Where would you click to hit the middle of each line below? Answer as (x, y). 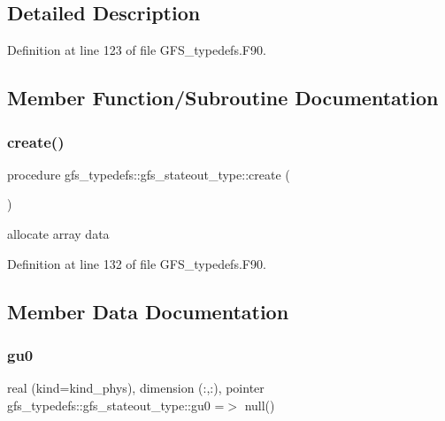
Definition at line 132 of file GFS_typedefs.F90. (137, 263)
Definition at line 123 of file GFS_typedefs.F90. (137, 50)
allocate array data (58, 233)
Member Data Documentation (148, 311)
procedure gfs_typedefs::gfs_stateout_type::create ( (149, 174)
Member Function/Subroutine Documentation (223, 98)
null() (260, 405)
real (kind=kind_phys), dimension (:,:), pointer (136, 388)
